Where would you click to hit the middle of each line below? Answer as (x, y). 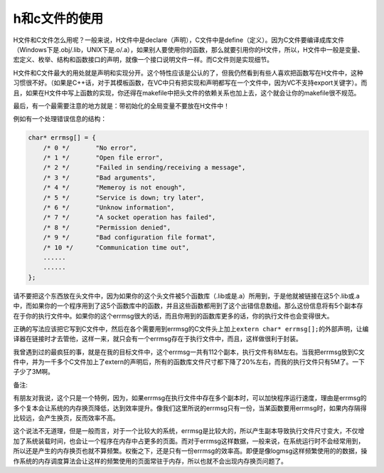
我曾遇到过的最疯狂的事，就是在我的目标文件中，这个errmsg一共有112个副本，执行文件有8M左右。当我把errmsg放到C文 (189, 352)
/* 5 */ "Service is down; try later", (124, 197)
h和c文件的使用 (58, 19)
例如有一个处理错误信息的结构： (60, 119)
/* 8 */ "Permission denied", (107, 227)
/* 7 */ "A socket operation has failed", (129, 218)
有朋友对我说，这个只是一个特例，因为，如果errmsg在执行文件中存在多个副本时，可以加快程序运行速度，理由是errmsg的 (190, 398)
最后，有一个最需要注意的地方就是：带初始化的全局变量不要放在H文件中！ (122, 105)
